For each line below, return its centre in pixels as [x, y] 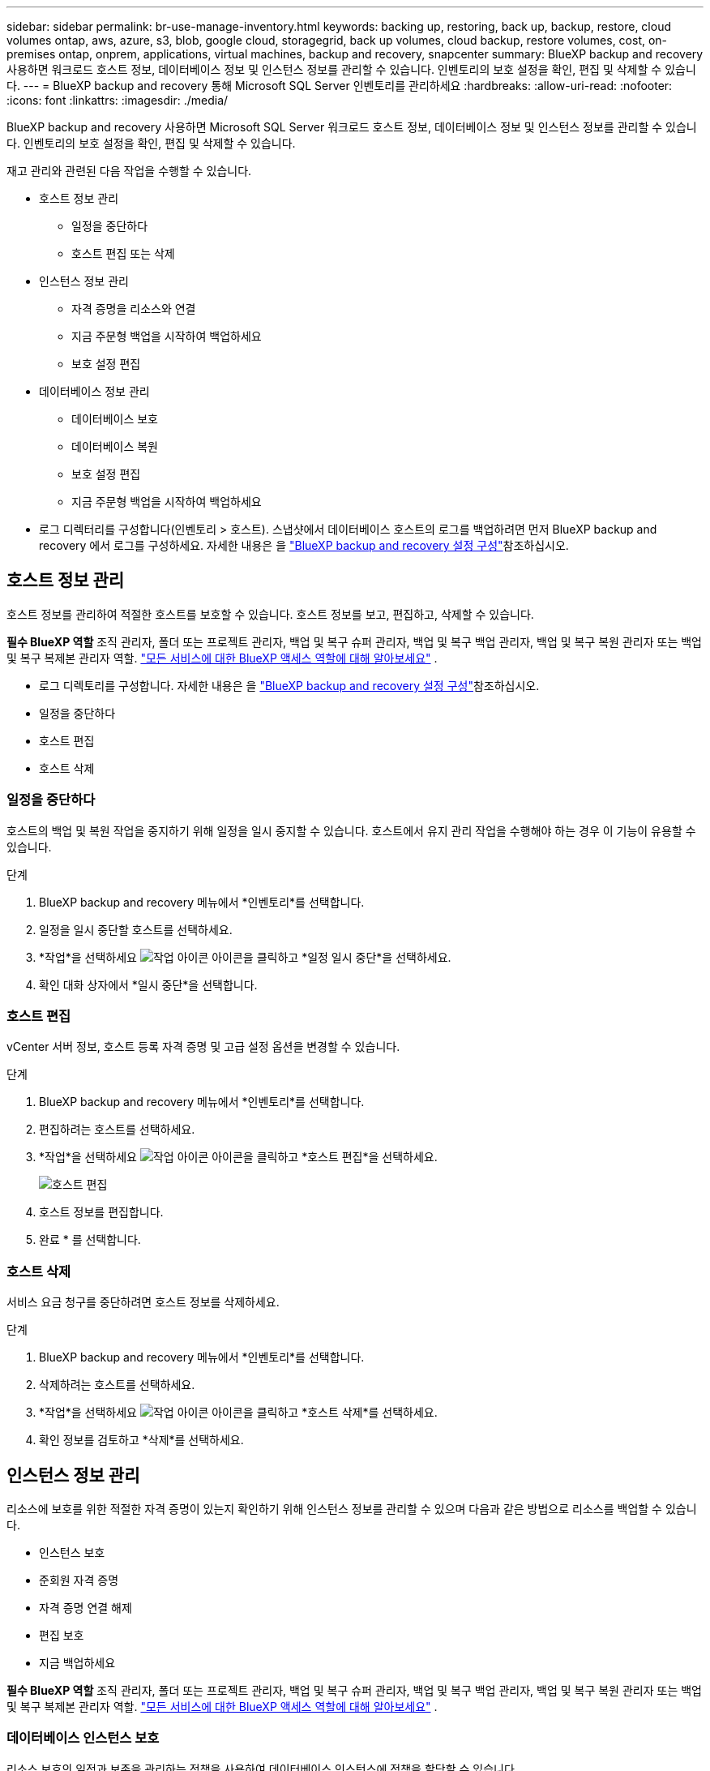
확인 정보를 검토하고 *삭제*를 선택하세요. [141, 1440]
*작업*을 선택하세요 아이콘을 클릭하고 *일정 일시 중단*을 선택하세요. [245, 957]
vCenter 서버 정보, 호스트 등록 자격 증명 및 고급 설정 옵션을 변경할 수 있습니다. [203, 1047]
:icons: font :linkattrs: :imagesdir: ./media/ [118, 100]
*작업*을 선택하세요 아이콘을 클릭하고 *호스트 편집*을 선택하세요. [238, 1157]
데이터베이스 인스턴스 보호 [83, 1738]
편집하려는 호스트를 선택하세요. [117, 1130]
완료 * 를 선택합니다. [90, 1240]
